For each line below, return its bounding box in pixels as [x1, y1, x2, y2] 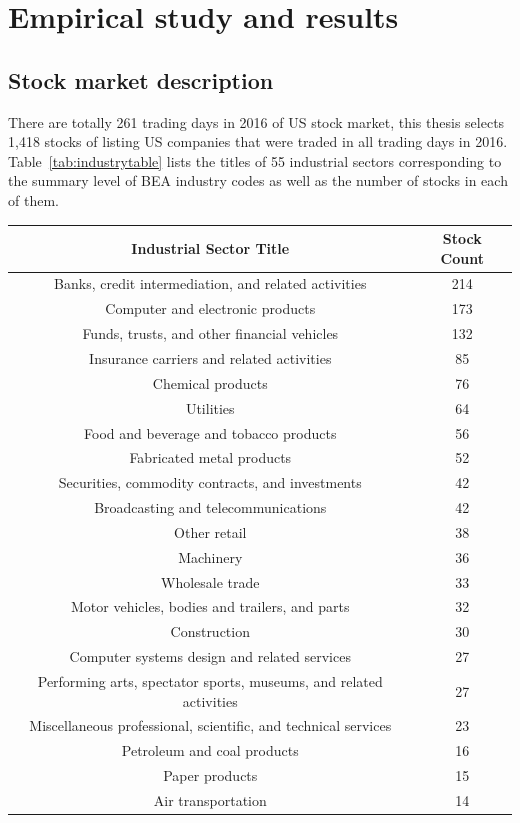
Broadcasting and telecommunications [94, 497, 327, 518]
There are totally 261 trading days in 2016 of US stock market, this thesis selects [8, 111, 505, 132]
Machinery [178, 546, 243, 567]
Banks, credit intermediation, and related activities [54, 273, 367, 294]
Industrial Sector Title [131, 237, 290, 258]
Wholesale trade [161, 571, 260, 592]
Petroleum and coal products [121, 740, 299, 761]
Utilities [185, 397, 235, 418]
